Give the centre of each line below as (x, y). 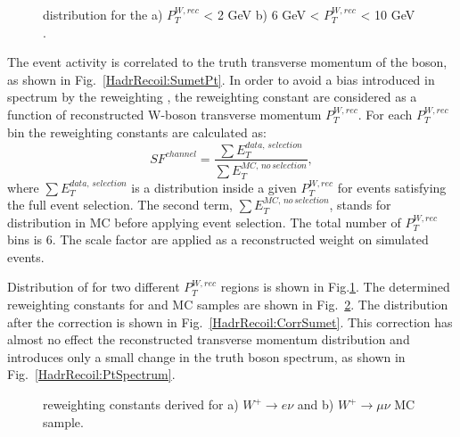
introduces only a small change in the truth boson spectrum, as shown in (206, 356)
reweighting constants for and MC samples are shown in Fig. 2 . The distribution (228, 305)
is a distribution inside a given (214, 187)
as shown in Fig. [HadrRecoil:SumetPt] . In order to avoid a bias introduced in (221, 79)
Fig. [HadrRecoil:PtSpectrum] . (91, 374)
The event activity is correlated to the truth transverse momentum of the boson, (227, 62)
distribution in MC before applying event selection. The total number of (204, 222)
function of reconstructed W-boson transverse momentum (164, 114)
